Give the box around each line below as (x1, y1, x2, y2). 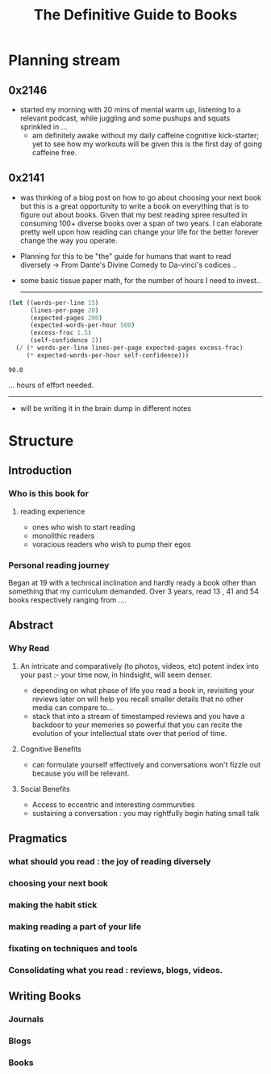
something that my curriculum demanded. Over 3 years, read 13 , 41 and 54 (8, 586, 260, 596)
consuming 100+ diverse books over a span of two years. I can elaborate (19, 218, 263, 228)
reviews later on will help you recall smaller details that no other (31, 694, 244, 704)
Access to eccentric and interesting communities (31, 799, 195, 810)
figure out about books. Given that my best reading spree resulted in (19, 209, 248, 219)
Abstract (8, 619, 54, 632)
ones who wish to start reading (31, 522, 135, 531)
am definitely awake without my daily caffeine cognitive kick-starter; (31, 131, 260, 140)
